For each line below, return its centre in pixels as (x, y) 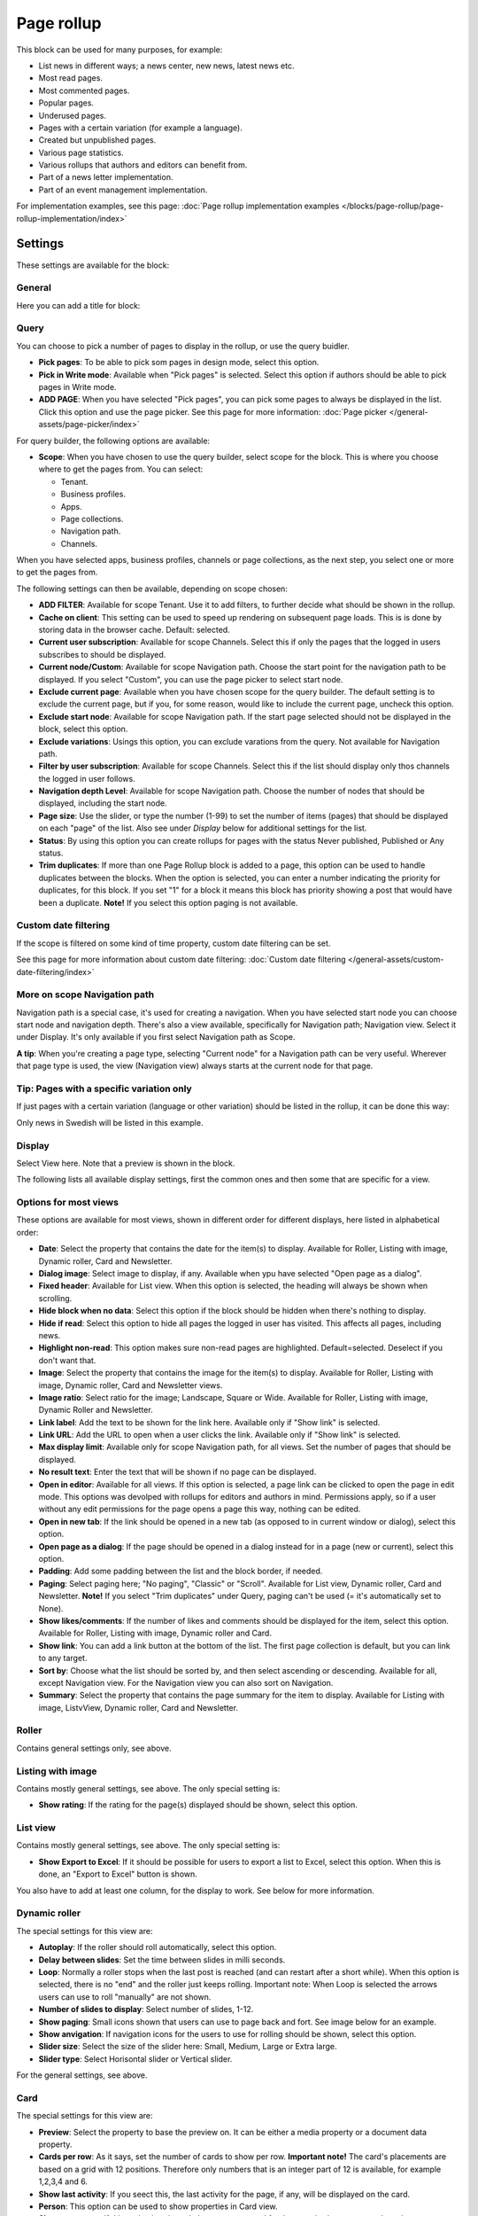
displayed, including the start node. (103, 803)
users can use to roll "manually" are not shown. (125, 1997)
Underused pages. (72, 115)
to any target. (63, 1658)
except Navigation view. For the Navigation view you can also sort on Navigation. (186, 1682)
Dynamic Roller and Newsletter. (96, 1410)
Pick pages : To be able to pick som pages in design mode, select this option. (179, 363)
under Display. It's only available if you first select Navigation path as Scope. (156, 1037)
